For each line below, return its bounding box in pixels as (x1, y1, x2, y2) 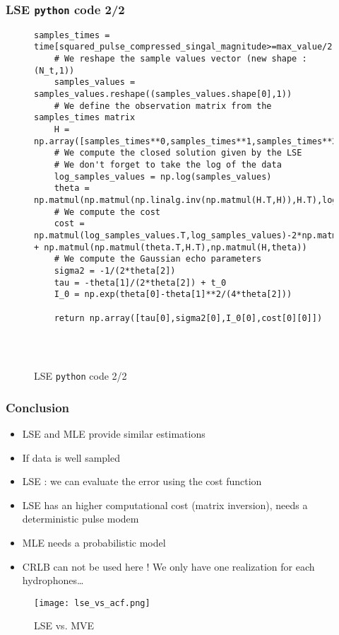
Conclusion (6, 398, 69, 416)
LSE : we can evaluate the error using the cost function (22, 474, 262, 489)
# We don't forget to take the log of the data (54, 160, 282, 170)
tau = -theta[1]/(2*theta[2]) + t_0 (54, 277, 227, 288)
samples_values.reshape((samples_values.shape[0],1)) (34, 89, 292, 100)
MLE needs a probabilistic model (22, 535, 166, 549)
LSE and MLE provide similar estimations (22, 426, 206, 441)
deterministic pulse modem (22, 511, 139, 526)
